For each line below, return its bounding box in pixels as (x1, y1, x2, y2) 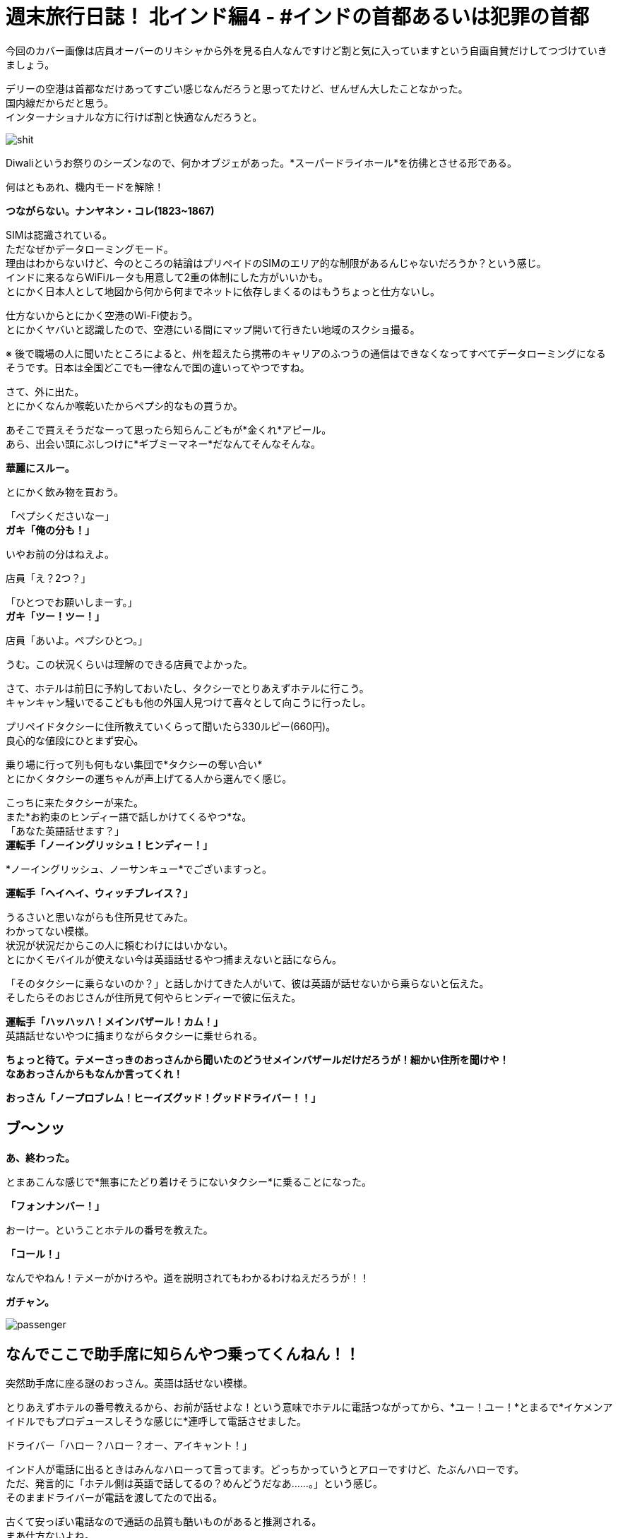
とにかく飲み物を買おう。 (6, 485, 124, 498)
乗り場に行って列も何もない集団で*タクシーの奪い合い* (6, 758, 263, 770)
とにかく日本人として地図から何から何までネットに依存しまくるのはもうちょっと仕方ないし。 (6, 285, 440, 297)
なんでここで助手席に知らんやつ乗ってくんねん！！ (6, 1345, 360, 1364)
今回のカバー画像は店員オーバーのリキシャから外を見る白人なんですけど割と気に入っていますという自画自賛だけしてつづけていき (6, 44, 607, 56)
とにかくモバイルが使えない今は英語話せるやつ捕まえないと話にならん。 (6, 953, 342, 965)
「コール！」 (6, 1247, 65, 1260)
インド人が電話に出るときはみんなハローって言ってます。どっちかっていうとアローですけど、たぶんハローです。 (6, 1463, 525, 1476)
